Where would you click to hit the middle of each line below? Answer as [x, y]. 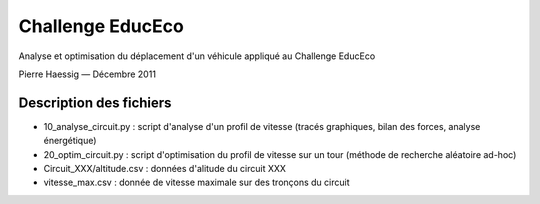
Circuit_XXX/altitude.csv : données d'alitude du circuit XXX [165, 169]
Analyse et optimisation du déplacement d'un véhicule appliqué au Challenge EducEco [197, 56]
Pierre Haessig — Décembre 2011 [87, 74]
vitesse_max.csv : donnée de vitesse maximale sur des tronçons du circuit [196, 182]
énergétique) [70, 141]
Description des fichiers [95, 102]
